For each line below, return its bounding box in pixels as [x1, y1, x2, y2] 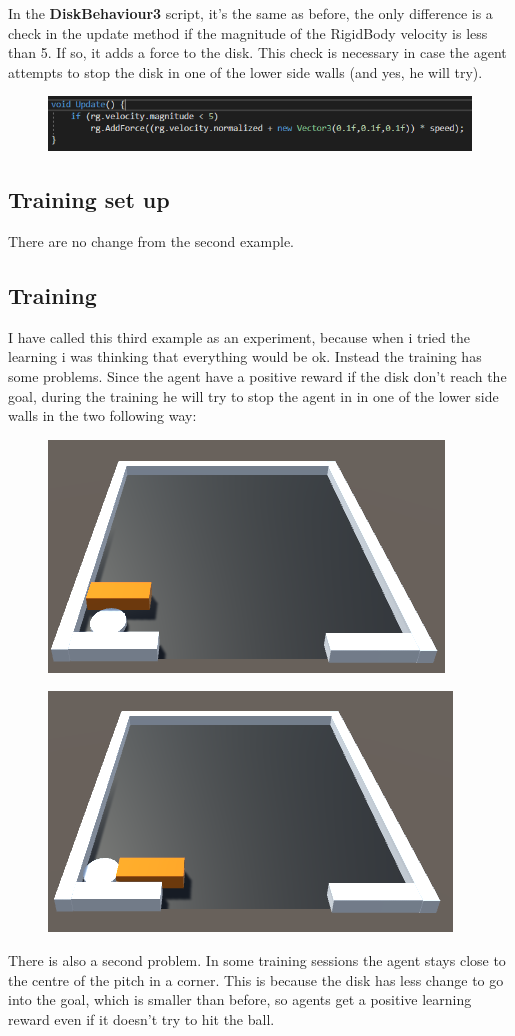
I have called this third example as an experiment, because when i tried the [8, 326, 470, 347]
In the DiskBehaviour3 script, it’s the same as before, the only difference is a [8, 3, 493, 23]
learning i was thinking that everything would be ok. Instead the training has [8, 346, 482, 367]
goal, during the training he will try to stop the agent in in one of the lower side [8, 385, 499, 406]
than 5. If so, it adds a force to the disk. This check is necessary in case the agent [8, 42, 507, 63]
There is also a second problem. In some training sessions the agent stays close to [8, 950, 506, 971]
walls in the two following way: [8, 405, 197, 426]
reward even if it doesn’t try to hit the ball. [8, 1008, 275, 1029]
